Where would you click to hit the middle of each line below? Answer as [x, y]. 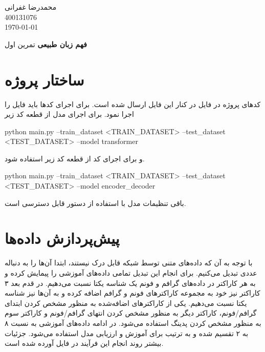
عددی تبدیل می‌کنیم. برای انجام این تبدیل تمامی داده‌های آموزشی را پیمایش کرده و [131, 272]
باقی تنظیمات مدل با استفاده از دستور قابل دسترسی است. [95, 203]
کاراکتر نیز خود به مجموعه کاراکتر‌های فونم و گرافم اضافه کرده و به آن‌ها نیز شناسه [132, 293]
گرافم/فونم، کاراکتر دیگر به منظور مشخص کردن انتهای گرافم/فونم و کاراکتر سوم [131, 313]
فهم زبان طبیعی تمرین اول [46, 44]
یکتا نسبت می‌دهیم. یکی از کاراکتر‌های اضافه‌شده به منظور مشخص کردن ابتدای [126, 303]
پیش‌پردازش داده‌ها [62, 238]
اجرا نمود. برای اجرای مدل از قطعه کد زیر [69, 114]
